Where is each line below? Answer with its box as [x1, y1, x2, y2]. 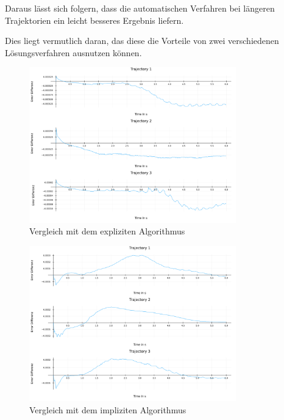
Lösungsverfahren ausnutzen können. [5, 46, 142, 59]
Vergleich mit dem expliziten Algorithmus [29, 225, 185, 237]
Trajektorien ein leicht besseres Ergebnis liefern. [5, 13, 184, 26]
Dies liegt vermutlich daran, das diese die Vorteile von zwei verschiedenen [5, 34, 279, 47]
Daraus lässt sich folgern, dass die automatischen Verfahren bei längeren [5, 2, 275, 14]
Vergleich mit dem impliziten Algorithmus [29, 403, 186, 416]
